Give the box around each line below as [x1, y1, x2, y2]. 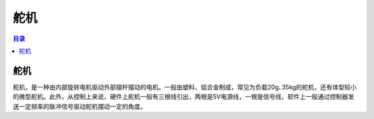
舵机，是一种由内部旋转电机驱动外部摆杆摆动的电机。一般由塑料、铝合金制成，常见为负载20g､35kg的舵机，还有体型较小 [12, 83, 357, 91]
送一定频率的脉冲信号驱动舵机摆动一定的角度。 [12, 102, 147, 110]
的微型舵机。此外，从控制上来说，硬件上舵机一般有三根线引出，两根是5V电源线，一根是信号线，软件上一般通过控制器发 [12, 93, 355, 101]
